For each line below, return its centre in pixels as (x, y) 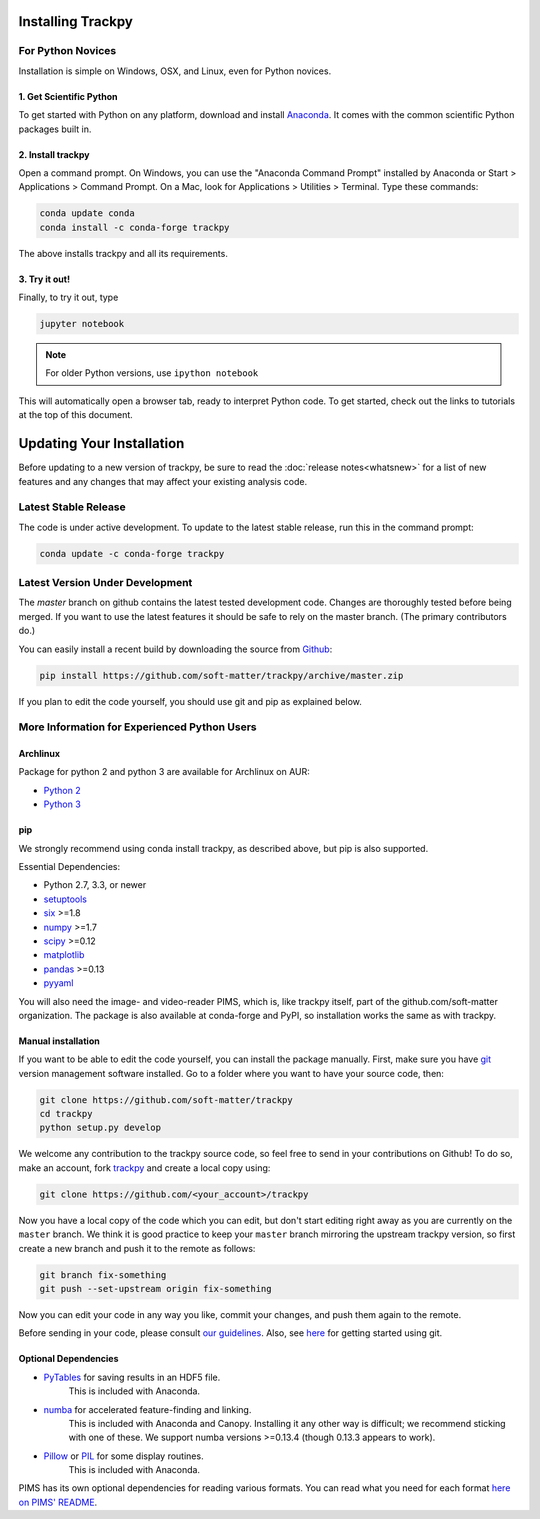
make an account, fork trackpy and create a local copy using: (144, 1167)
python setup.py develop (100, 1128)
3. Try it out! (44, 279)
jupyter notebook (82, 324)
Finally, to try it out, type (68, 297)
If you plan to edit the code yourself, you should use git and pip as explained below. (190, 701)
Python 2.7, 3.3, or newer (95, 885)
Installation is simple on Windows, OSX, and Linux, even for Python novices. (175, 71)
